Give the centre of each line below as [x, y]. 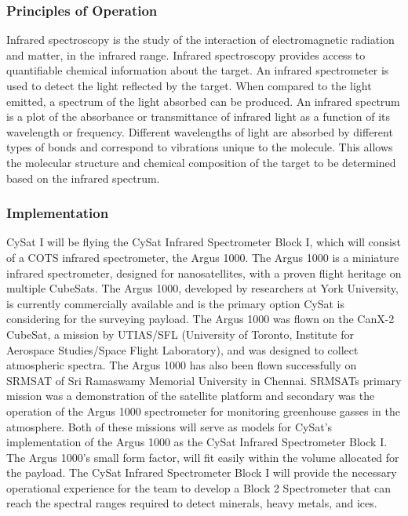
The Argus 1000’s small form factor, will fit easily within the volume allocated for [203, 457]
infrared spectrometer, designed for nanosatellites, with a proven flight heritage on [204, 273]
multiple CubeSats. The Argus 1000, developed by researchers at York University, [202, 288]
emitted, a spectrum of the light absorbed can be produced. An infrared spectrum [203, 101]
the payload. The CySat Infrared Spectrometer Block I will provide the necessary [202, 472]
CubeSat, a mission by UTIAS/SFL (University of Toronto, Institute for [180, 334]
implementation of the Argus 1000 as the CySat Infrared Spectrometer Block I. [197, 442]
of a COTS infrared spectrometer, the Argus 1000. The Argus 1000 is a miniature [203, 257]
